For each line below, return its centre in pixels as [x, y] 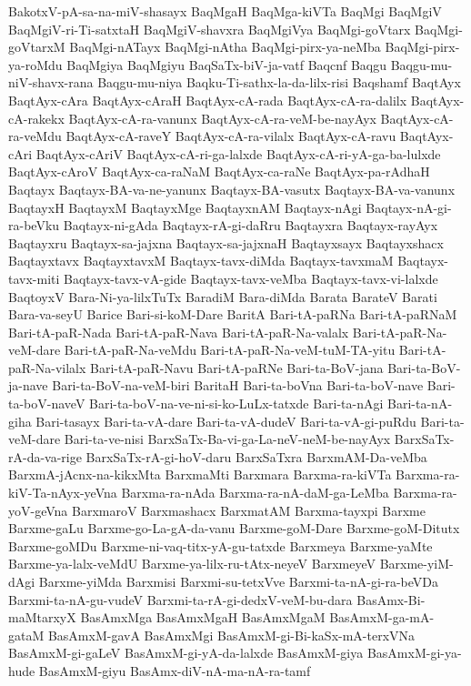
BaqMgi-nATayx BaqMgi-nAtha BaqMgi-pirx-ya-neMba [225, 47]
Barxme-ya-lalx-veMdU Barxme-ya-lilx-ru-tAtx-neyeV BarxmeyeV [192, 564]
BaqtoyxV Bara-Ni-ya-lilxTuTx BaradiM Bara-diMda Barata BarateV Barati [223, 296]
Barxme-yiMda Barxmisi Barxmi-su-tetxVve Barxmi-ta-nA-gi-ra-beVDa [239, 581]
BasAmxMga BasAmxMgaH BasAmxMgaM [203, 617]
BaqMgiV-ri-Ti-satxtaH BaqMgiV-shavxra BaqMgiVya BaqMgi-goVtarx [210, 29]
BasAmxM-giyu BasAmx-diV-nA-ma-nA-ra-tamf [175, 670]
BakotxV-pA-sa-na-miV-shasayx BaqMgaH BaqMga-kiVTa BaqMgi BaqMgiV [225, 11]
